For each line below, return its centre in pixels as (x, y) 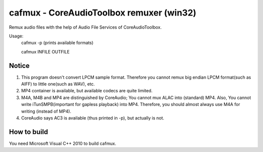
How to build (28, 132)
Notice (19, 66)
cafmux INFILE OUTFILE (46, 51)
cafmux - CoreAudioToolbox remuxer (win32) (103, 13)
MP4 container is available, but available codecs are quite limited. (87, 91)
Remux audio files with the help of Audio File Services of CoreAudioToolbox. (85, 27)
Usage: (16, 36)
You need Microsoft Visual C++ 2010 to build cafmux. (63, 143)
